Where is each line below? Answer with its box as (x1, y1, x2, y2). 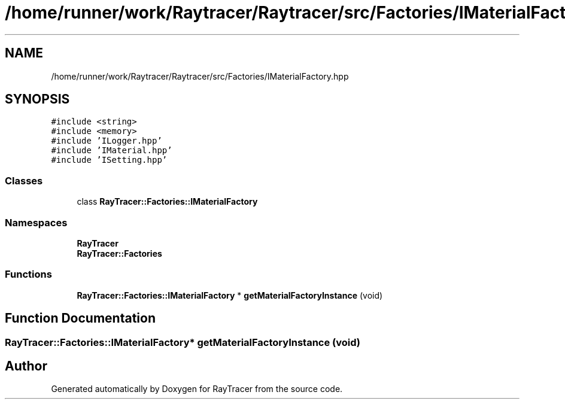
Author (5, 358, 47, 373)
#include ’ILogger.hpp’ (51, 136, 162, 146)
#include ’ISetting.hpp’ (51, 155, 168, 165)
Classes (5, 174, 43, 187)
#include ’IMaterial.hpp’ (51, 145, 172, 156)
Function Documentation (5, 311, 156, 326)
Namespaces (5, 216, 68, 229)
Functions (5, 268, 52, 281)
